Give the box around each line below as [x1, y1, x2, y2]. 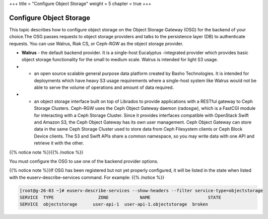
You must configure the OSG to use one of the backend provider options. [9, 158, 159, 164]
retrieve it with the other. [34, 140, 84, 146]
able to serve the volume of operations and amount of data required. [34, 84, 174, 90]
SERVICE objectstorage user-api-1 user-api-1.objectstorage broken [19, 202, 208, 207]
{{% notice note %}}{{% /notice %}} [9, 149, 84, 155]
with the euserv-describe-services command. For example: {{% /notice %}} [9, 174, 165, 180]
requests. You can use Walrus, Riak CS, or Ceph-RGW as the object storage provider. [9, 40, 184, 47]
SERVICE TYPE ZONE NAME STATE [19, 195, 221, 201]
